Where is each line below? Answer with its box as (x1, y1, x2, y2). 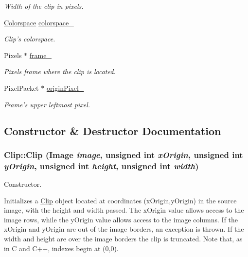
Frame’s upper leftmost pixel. (4, 99, 90, 109)
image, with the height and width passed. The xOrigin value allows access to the (4, 205, 244, 215)
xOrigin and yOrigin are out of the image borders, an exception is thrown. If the (4, 224, 244, 234)
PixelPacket (4, 82, 39, 93)
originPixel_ (46, 82, 84, 93)
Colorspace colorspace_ (4, 17, 74, 27)
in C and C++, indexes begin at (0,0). (4, 243, 119, 253)
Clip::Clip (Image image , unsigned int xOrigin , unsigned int (4, 148, 243, 160)
